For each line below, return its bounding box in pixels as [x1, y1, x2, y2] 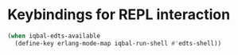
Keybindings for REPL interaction [7, 6, 231, 24]
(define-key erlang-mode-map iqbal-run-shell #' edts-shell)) [14, 39, 222, 47]
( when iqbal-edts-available [7, 32, 101, 40]
